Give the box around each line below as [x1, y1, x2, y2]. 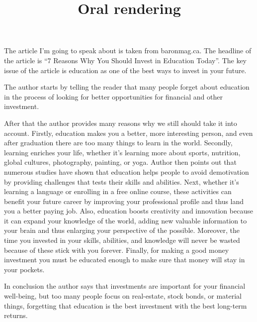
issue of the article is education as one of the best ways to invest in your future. [4, 65, 247, 75]
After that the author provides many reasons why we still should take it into [4, 117, 237, 128]
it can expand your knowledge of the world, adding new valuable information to [4, 215, 247, 225]
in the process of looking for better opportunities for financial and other [4, 91, 223, 102]
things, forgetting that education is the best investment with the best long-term [4, 300, 247, 311]
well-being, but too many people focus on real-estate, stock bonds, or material [4, 291, 242, 301]
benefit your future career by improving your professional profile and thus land [4, 196, 244, 206]
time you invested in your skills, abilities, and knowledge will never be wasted [4, 235, 240, 245]
